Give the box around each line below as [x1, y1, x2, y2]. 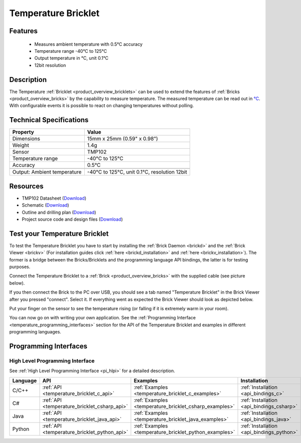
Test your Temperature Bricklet [9, 229, 109, 238]
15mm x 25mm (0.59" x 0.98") [87, 135, 158, 142]
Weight [12, 142, 30, 149]
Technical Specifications [9, 116, 89, 124]
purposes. [9, 264, 31, 270]
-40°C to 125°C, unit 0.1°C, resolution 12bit [87, 168, 188, 175]
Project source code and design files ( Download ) [22, 216, 123, 222]
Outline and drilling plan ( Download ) [22, 209, 96, 215]
